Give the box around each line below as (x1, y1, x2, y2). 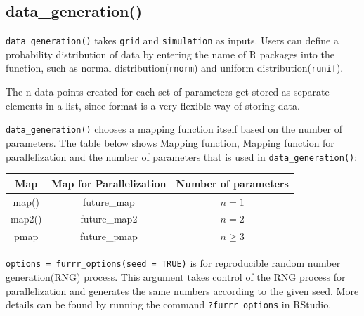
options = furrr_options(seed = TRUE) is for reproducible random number (6, 256, 341, 270)
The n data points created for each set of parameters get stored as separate (6, 84, 330, 99)
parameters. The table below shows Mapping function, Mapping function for (6, 135, 334, 150)
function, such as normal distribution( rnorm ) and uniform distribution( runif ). (6, 60, 344, 75)
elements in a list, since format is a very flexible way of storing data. (6, 98, 300, 112)
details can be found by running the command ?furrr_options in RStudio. (6, 297, 332, 312)
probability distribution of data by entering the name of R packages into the (6, 46, 334, 61)
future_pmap (80, 229, 138, 244)
